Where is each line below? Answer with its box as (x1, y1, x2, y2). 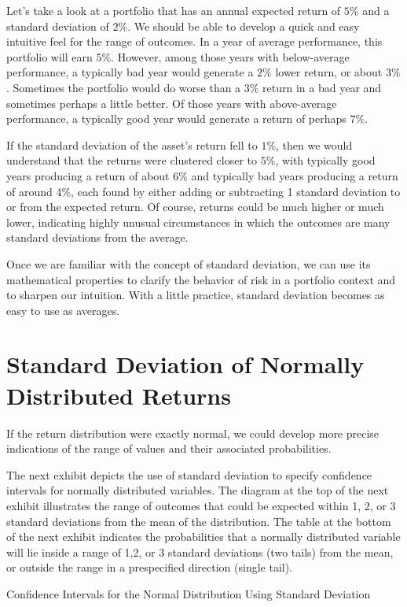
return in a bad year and (262, 79, 382, 95)
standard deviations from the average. (6, 229, 189, 246)
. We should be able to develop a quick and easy (127, 17, 360, 34)
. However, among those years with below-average (111, 48, 350, 65)
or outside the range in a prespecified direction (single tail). (6, 559, 293, 576)
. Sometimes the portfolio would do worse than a (6, 79, 241, 95)
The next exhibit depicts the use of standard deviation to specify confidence (6, 466, 372, 483)
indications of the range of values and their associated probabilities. (6, 440, 332, 457)
